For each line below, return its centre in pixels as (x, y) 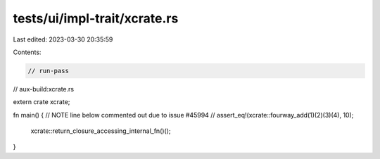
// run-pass (49, 71)
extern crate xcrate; (42, 102)
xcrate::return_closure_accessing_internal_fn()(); (101, 131)
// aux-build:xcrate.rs (43, 89)
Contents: (27, 52)
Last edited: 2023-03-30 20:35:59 (63, 39)
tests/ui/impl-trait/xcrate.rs (96, 18)
